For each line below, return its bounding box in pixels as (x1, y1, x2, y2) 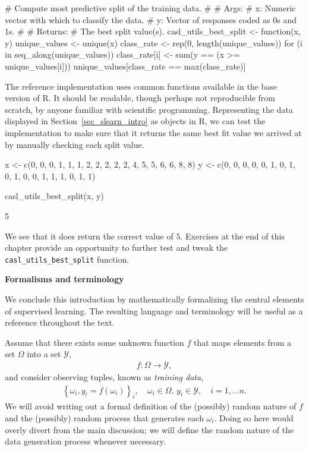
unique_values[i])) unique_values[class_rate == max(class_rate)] (5, 59, 246, 72)
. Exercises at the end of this (180, 229, 285, 242)
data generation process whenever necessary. (5, 435, 166, 447)
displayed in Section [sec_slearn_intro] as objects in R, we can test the (5, 115, 266, 127)
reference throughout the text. (5, 316, 115, 329)
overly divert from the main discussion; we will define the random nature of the (5, 423, 294, 436)
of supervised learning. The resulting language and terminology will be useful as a (5, 304, 303, 317)
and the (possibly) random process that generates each (5, 411, 204, 424)
